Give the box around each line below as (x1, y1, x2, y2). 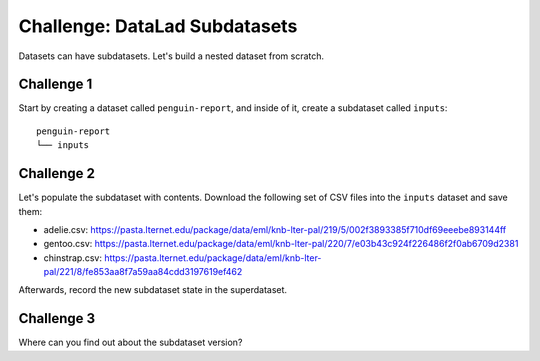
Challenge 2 (18, 165, 95, 182)
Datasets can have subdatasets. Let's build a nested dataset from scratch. (18, 50, 325, 62)
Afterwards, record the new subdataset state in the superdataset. (18, 284, 288, 296)
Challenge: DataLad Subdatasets (18, 15, 298, 37)
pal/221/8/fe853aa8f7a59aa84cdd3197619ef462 (43, 266, 243, 278)
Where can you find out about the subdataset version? (18, 336, 243, 349)
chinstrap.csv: (43, 251, 102, 264)
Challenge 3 (18, 310, 96, 327)
